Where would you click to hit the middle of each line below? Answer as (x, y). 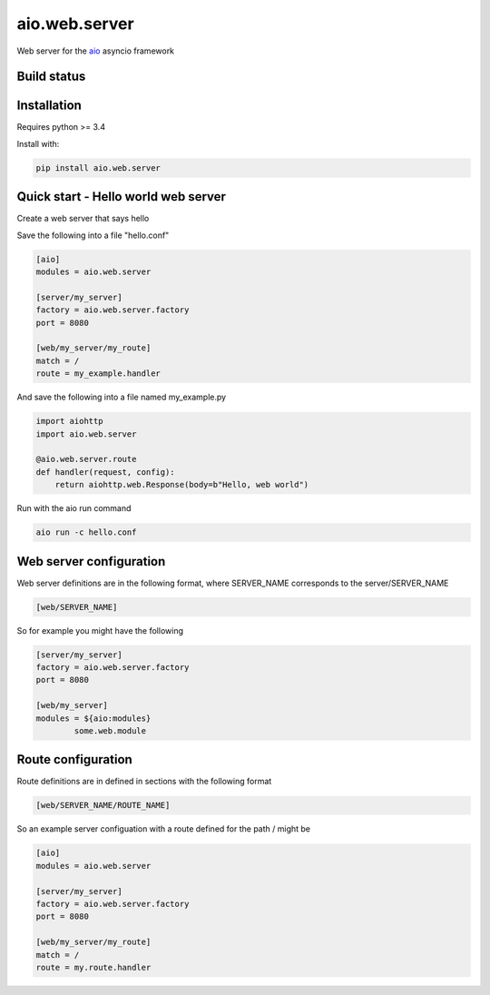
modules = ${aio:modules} (93, 718)
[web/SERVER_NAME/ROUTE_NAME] (103, 805)
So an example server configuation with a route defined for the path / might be (164, 829)
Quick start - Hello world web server (122, 197)
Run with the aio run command (74, 508)
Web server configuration (91, 562)
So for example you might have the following (100, 630)
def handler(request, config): (106, 472)
